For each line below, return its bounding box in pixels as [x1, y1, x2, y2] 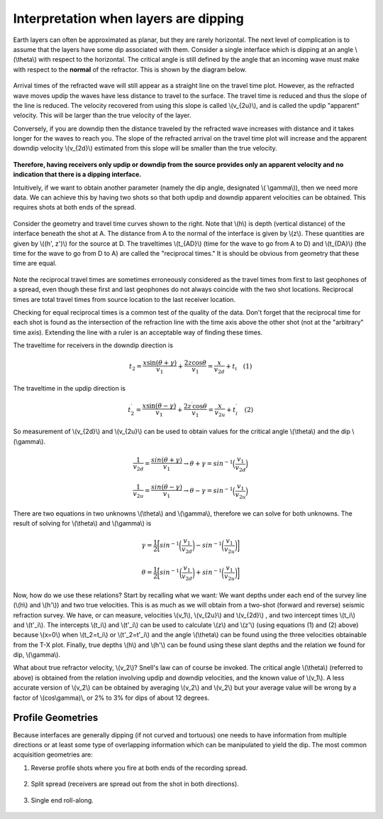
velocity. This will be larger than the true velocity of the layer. [13, 111, 191, 120]
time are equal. [13, 259, 57, 268]
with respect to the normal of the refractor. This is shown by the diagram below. [13, 65, 247, 74]
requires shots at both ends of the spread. [13, 203, 136, 212]
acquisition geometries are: [13, 750, 93, 759]
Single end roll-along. [30, 796, 94, 804]
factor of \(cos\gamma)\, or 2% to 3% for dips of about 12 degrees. [13, 693, 210, 702]
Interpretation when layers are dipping [13, 11, 244, 26]
